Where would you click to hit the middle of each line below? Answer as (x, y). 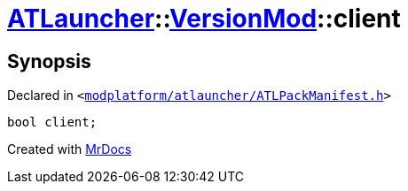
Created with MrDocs (70, 149)
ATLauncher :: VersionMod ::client (204, 19)
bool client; (52, 122)
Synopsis (49, 61)
